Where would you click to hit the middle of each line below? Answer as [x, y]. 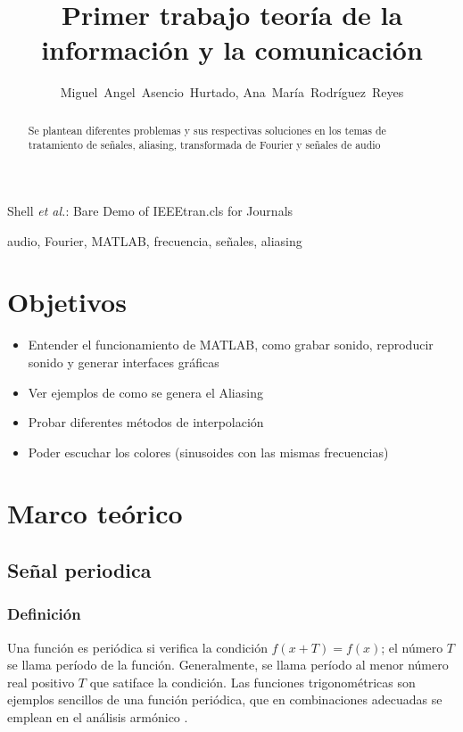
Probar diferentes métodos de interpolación [146, 422]
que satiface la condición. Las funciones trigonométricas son [252, 682]
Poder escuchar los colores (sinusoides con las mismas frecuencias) [208, 452]
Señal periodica [79, 570]
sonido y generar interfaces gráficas [124, 362]
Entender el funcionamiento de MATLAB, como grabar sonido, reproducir [231, 345]
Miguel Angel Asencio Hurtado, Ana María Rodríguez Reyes [232, 92]
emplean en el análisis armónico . [98, 717]
